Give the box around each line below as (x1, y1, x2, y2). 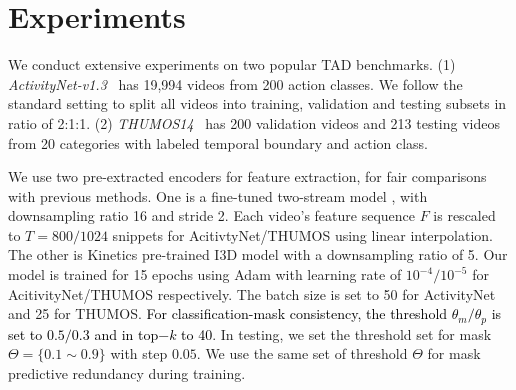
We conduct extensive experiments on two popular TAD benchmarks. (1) (8, 54, 456, 75)
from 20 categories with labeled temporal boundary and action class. (8, 132, 429, 153)
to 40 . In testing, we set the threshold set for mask (181, 323, 492, 344)
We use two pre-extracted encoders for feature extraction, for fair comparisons (8, 166, 487, 187)
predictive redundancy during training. (8, 362, 246, 383)
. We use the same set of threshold (196, 343, 408, 364)
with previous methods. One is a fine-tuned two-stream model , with (8, 185, 428, 206)
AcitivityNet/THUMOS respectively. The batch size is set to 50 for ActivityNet (8, 283, 496, 304)
